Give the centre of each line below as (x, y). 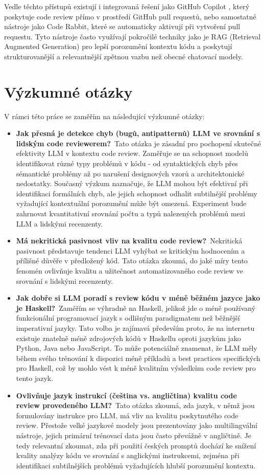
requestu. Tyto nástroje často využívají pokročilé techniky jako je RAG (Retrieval (132, 36)
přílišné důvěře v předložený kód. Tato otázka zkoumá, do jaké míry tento (132, 261)
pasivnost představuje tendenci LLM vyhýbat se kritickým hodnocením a (130, 250)
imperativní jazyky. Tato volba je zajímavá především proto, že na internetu (135, 328)
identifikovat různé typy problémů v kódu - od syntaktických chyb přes (127, 163)
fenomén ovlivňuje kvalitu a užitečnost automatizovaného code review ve (130, 270)
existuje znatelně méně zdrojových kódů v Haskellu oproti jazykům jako (128, 338)
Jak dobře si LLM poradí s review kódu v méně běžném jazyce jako (138, 298)
